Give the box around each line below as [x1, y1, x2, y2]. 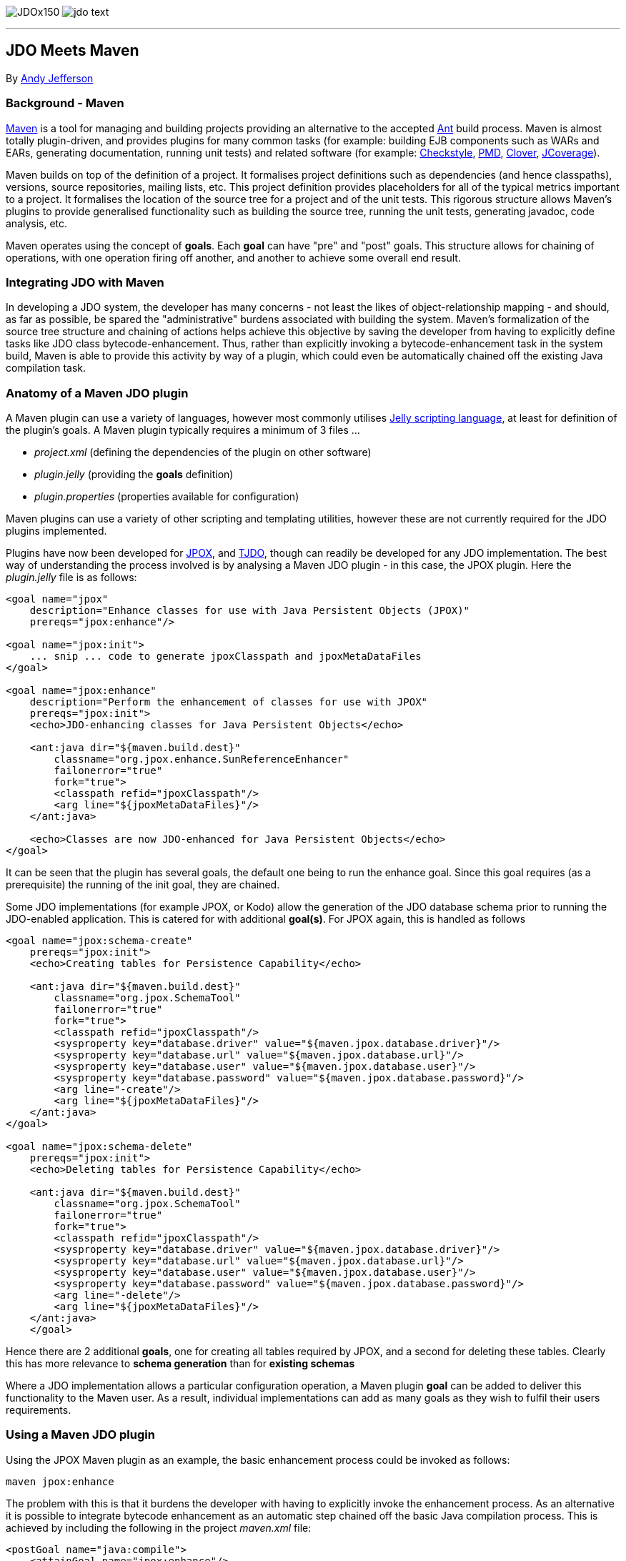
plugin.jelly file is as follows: [6, 571, 137, 584]
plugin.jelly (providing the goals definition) [34, 468, 234, 481]
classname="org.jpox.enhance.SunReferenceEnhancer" [54, 753, 349, 765]
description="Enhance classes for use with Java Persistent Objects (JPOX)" [29, 605, 470, 617]
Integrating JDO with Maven [6, 274, 164, 289]
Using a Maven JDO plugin [6, 1427, 155, 1442]
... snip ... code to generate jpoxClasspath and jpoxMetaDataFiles [29, 650, 422, 663]
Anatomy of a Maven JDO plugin [6, 385, 189, 400]
